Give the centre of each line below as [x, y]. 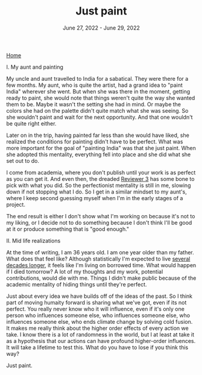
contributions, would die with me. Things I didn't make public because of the [101, 278]
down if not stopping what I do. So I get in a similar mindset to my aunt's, [96, 192]
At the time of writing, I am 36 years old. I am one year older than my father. [100, 252]
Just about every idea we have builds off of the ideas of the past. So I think [99, 296]
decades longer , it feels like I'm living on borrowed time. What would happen [101, 265]
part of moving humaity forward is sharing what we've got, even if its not [96, 302]
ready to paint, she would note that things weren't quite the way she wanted [101, 98]
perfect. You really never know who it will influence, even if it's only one [96, 309]
